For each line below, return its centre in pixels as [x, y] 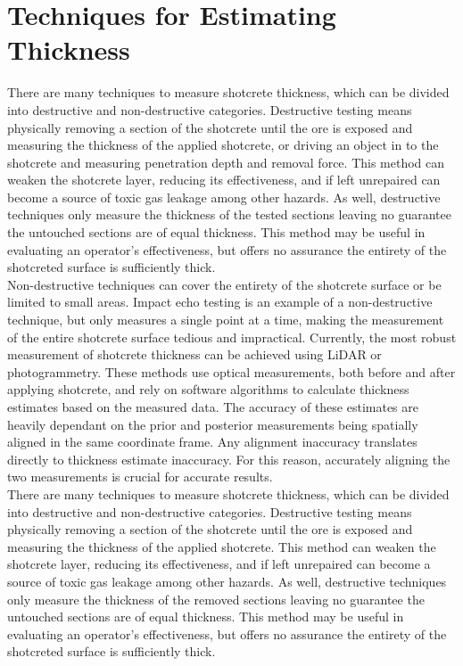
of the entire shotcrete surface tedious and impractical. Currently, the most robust [232, 337]
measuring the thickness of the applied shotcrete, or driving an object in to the [223, 145]
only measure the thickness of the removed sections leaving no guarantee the [216, 599]
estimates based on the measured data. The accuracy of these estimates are [213, 407]
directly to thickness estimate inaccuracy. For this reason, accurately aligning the [229, 459]
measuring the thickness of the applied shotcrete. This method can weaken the [222, 546]
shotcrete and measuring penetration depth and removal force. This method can [226, 162]
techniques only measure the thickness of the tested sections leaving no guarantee [229, 214]
